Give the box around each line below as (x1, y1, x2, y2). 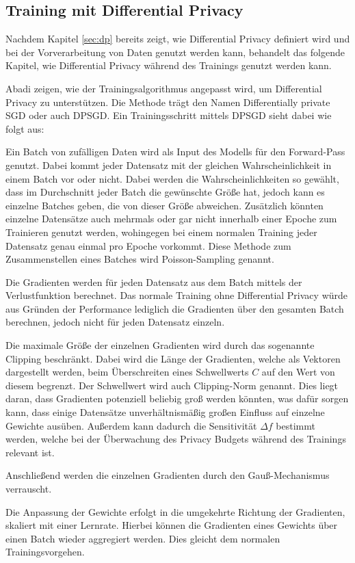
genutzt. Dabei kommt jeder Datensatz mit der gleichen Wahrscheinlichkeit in (5, 157, 332, 172)
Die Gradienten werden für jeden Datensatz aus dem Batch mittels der (5, 274, 302, 289)
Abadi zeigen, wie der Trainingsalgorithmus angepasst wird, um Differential (5, 81, 322, 95)
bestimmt (276, 418, 315, 432)
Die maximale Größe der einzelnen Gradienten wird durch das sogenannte (5, 338, 315, 352)
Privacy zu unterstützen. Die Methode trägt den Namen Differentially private (5, 94, 330, 109)
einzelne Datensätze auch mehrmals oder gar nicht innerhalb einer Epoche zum (5, 211, 337, 226)
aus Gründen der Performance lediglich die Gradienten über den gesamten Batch (5, 301, 344, 315)
